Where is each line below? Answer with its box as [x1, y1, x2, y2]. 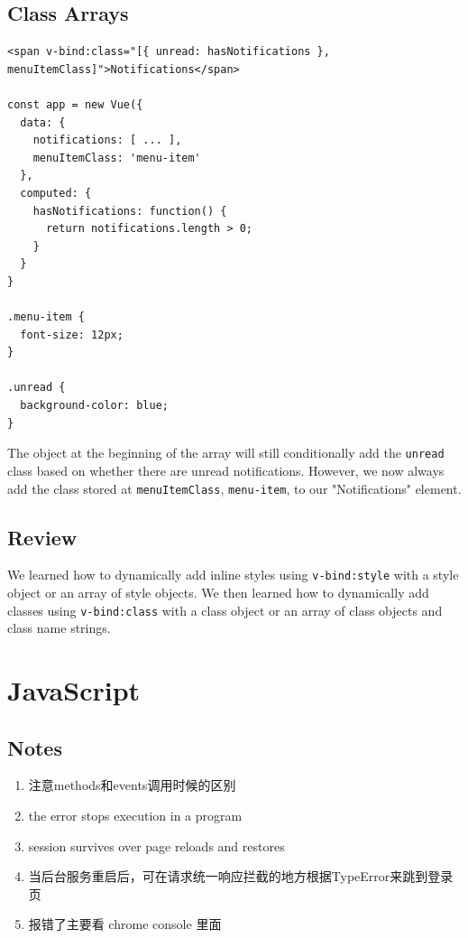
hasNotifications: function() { [32, 204, 227, 218]
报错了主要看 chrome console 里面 [28, 915, 222, 933]
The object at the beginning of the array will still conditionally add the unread [7, 443, 445, 462]
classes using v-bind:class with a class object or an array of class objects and [7, 600, 443, 619]
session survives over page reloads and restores [28, 836, 285, 855]
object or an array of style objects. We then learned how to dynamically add [7, 583, 429, 602]
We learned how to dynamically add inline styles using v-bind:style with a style [7, 565, 459, 584]
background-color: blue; [20, 399, 169, 413]
